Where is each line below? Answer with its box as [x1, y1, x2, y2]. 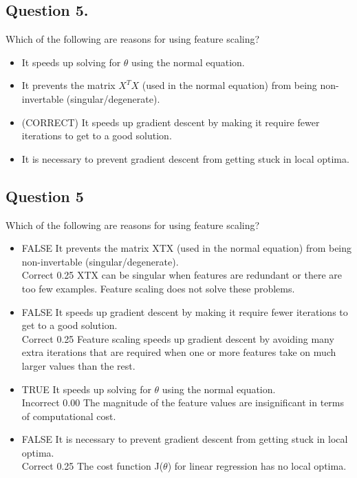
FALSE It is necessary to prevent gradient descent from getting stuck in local [21, 432, 348, 446]
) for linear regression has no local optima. [167, 459, 347, 473]
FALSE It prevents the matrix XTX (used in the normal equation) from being [21, 241, 352, 255]
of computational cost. [21, 408, 116, 423]
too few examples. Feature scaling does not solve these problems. [21, 281, 295, 295]
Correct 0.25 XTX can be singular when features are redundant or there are [21, 268, 343, 282]
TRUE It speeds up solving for [21, 381, 151, 396]
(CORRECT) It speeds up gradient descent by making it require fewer [21, 114, 320, 129]
